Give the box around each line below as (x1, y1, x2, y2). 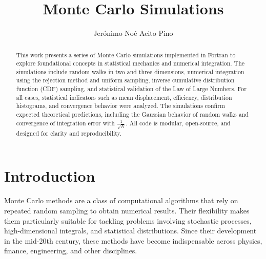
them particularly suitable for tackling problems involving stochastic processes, (4, 215, 252, 226)
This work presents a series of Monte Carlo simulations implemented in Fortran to (16, 50, 236, 59)
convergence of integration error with (16, 118, 115, 127)
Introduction (4, 165, 95, 186)
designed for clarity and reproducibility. (16, 128, 122, 137)
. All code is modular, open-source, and (126, 118, 231, 127)
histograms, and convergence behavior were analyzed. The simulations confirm (16, 101, 225, 110)
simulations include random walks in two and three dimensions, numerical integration (16, 67, 244, 76)
